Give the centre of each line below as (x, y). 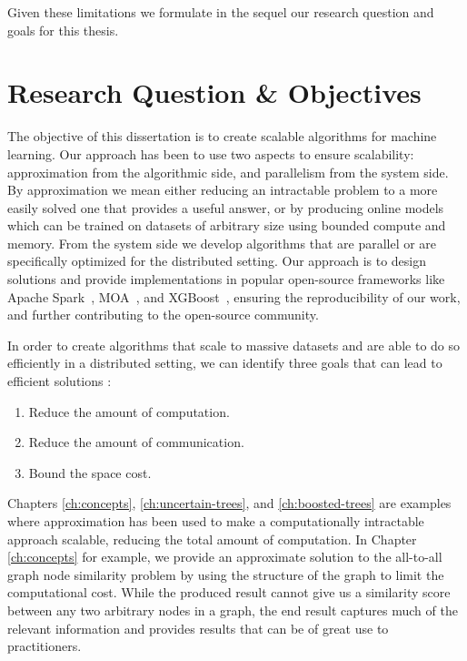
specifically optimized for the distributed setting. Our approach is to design (217, 261)
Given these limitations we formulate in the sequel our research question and (221, 12)
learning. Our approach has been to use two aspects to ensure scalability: (211, 153)
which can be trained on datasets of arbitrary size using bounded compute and (227, 225)
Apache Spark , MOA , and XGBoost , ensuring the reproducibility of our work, (234, 296)
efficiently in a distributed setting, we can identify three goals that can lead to (225, 363)
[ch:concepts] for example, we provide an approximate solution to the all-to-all (225, 557)
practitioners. (45, 646)
